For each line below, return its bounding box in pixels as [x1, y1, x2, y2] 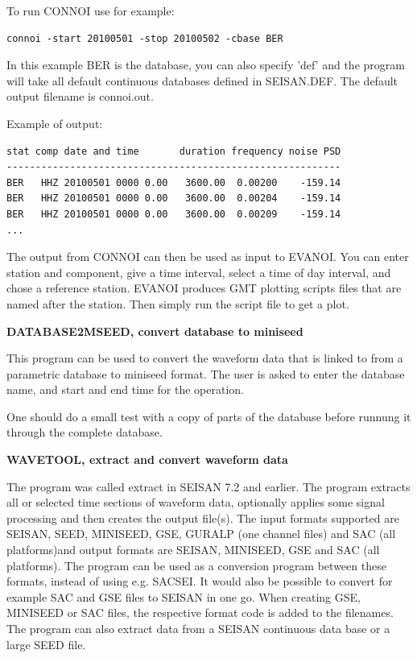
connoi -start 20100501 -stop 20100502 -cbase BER [6, 32, 283, 44]
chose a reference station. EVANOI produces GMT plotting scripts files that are [6, 279, 402, 296]
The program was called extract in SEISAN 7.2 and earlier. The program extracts [6, 478, 411, 495]
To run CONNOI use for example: [6, 2, 175, 19]
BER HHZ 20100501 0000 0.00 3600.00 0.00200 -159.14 [6, 176, 341, 188]
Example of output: [6, 114, 103, 131]
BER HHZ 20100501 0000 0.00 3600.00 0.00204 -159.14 [6, 192, 341, 205]
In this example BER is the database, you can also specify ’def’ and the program [6, 56, 405, 73]
